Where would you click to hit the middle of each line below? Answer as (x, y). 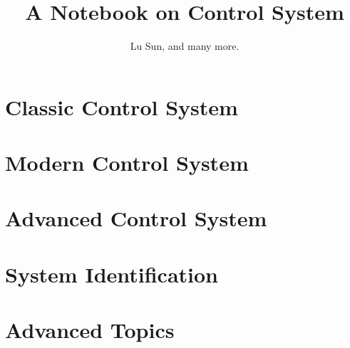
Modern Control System (127, 163)
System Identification (112, 274)
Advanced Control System (136, 218)
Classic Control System (122, 106)
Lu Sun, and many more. (185, 46)
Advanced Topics (90, 330)
